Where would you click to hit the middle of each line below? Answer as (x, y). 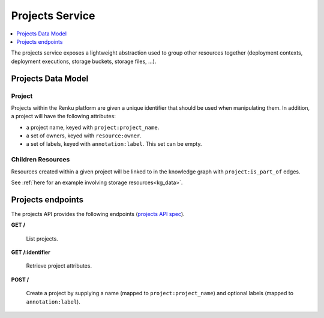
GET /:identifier (31, 253)
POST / (20, 280)
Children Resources (40, 160)
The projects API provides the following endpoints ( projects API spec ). (98, 214)
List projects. (42, 238)
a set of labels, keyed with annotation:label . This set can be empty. (114, 144)
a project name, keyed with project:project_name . (93, 127)
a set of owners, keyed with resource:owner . (84, 136)
